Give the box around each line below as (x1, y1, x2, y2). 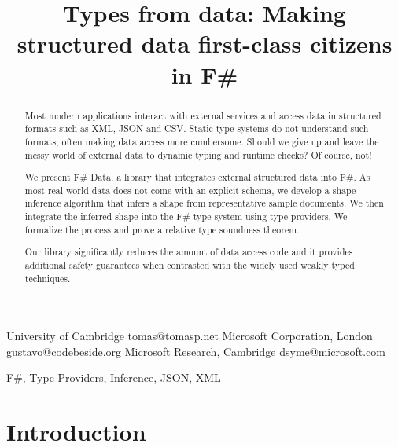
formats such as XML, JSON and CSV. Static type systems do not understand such (24, 122, 369, 135)
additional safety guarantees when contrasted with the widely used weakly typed (24, 258, 355, 271)
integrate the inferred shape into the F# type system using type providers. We (24, 210, 348, 223)
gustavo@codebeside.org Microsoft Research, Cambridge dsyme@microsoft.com (6, 343, 385, 359)
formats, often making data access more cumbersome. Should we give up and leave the (24, 134, 379, 148)
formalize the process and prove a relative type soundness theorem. (24, 222, 300, 236)
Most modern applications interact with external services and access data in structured (24, 108, 381, 122)
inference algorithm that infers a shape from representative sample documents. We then (24, 196, 384, 210)
